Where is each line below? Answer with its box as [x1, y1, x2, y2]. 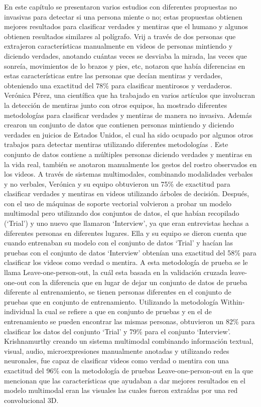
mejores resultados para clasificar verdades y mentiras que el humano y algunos [4, 21, 248, 32]
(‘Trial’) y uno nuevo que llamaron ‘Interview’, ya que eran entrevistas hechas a [4, 218, 249, 228]
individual [4, 306, 35, 317]
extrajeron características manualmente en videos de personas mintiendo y [4, 41, 233, 51]
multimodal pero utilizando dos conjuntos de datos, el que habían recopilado [4, 208, 239, 218]
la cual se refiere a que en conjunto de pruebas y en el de [37, 306, 212, 317]
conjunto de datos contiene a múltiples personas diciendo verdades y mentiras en [4, 149, 252, 159]
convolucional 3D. [4, 394, 59, 405]
